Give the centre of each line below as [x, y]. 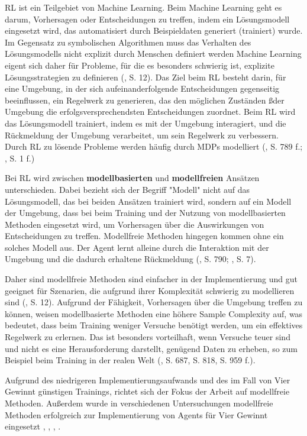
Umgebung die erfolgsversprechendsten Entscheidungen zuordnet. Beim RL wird [150, 112]
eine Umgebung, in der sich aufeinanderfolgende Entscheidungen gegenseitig [142, 88]
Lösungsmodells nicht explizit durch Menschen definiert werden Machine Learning [153, 54]
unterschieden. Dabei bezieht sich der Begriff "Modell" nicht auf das [127, 189]
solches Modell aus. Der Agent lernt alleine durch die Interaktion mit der [137, 247]
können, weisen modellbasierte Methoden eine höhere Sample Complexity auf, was [154, 313]
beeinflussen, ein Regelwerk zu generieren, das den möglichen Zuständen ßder [145, 100]
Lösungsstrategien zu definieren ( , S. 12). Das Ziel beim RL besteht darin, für [146, 77]
